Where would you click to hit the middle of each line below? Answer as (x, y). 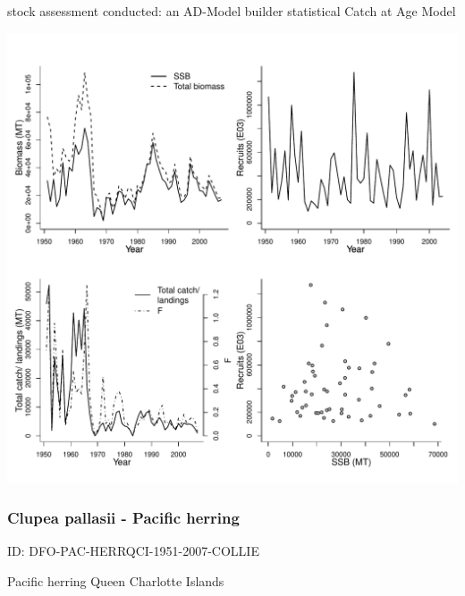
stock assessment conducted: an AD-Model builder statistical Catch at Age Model (232, 11)
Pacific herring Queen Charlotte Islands (116, 581)
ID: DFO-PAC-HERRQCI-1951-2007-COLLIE (133, 551)
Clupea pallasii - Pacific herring (123, 518)
